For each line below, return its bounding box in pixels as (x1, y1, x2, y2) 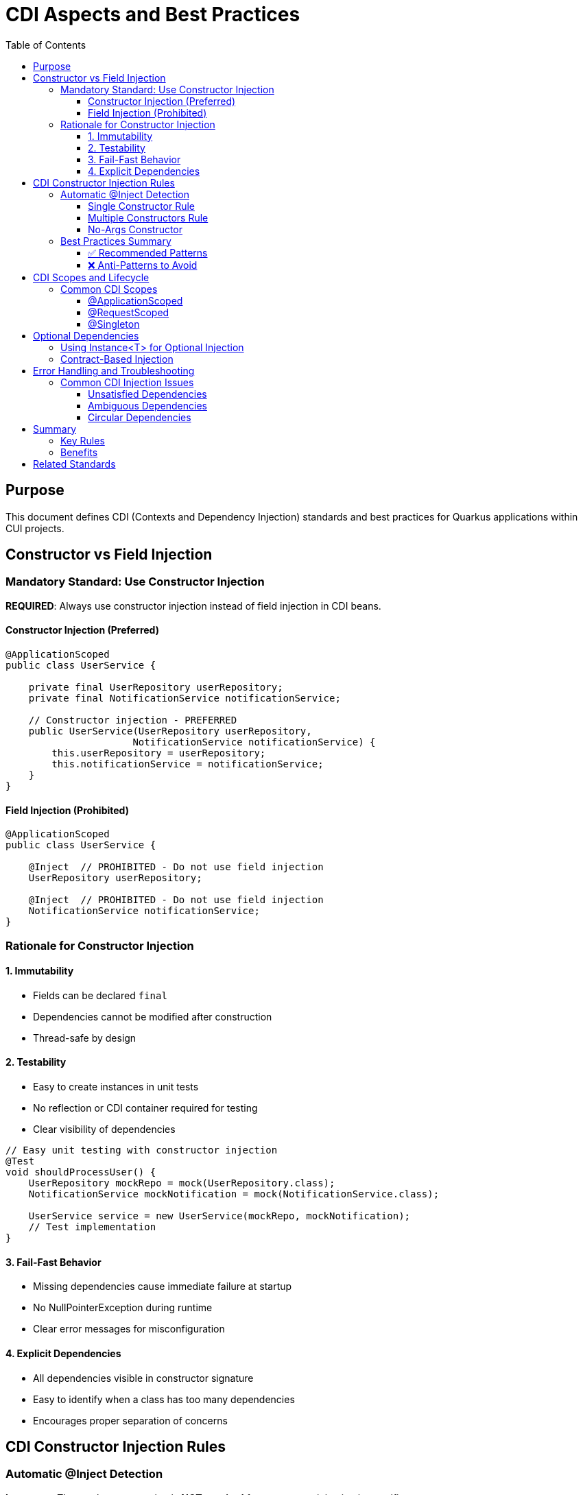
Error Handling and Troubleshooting (33, 364, 195, 376)
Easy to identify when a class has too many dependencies (33, 1393, 295, 1405)
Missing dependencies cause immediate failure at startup (33, 1280, 292, 1293)
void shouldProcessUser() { (5, 1167, 156, 1178)
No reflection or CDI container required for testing (33, 1102, 258, 1114)
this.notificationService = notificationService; (51, 758, 324, 770)
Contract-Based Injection (60, 352, 174, 365)
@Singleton (88, 318, 140, 330)
